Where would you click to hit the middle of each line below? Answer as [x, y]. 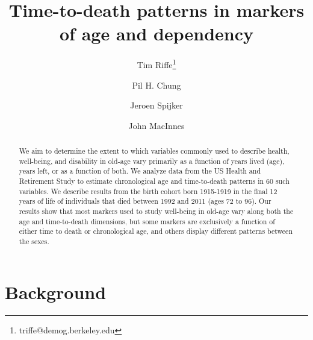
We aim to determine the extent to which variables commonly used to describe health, [154, 151]
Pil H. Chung [156, 85]
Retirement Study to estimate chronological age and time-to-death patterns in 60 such [154, 181]
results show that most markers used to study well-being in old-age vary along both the [156, 211]
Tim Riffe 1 [156, 64]
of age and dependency [156, 33]
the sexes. [34, 241]
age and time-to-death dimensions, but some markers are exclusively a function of [147, 221]
